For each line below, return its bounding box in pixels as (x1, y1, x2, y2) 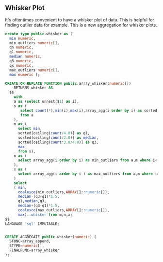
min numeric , (9, 36, 36, 41)
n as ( (14, 153, 27, 158)
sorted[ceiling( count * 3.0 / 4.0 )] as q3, (17, 140, 98, 145)
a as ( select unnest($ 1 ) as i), (14, 99, 79, 104)
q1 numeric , (9, 50, 34, 55)
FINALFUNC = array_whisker (9, 248, 60, 253)
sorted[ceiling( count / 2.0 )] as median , (17, 135, 98, 140)
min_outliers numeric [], (9, 40, 60, 45)
